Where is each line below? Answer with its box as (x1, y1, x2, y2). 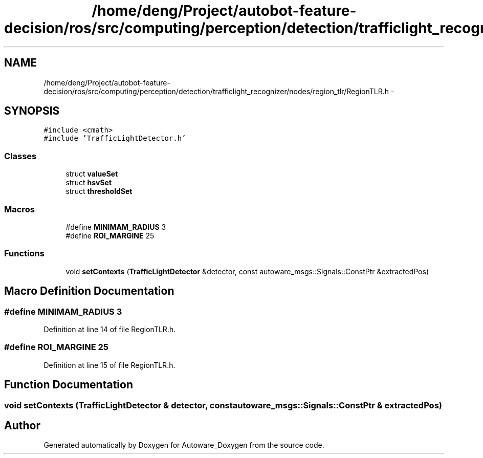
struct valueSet (65, 169, 118, 179)
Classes (4, 150, 37, 161)
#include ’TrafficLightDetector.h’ (43, 134, 186, 143)
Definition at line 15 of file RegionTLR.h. (43, 360, 175, 369)
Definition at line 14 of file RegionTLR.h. (43, 324, 176, 334)
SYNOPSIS (4, 104, 60, 118)
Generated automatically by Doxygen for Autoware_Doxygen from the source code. (43, 441, 324, 450)
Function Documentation (4, 378, 133, 391)
